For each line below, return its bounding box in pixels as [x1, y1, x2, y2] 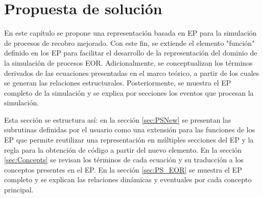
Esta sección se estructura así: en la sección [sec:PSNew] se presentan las [4, 114, 231, 125]
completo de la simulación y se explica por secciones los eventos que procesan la [4, 87, 254, 98]
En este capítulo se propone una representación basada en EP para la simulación [4, 27, 257, 38]
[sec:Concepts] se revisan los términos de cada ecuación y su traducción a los [4, 154, 244, 165]
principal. [4, 184, 34, 195]
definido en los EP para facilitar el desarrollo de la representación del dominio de [4, 47, 257, 58]
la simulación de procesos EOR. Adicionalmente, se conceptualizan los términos [4, 57, 253, 68]
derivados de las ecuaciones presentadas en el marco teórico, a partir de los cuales [4, 67, 259, 78]
